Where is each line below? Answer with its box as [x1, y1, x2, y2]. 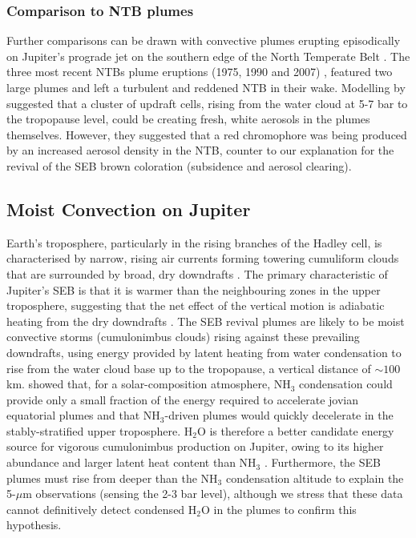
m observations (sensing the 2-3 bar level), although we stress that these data [22, 485, 403, 502]
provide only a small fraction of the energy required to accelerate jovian [6, 391, 358, 408]
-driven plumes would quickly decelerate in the [164, 407, 394, 424]
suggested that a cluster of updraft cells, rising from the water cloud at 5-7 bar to [6, 94, 408, 111]
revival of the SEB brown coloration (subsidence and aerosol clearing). [6, 157, 352, 174]
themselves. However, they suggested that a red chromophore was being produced [6, 126, 407, 143]
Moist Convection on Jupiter [6, 196, 251, 221]
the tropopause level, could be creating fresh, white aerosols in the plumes [6, 110, 370, 127]
